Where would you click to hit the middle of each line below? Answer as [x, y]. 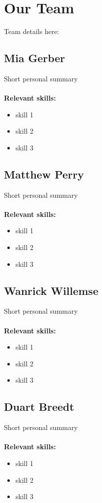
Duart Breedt [39, 407]
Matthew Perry [44, 174]
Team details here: [32, 31]
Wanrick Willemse [51, 290]
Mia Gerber [35, 58]
